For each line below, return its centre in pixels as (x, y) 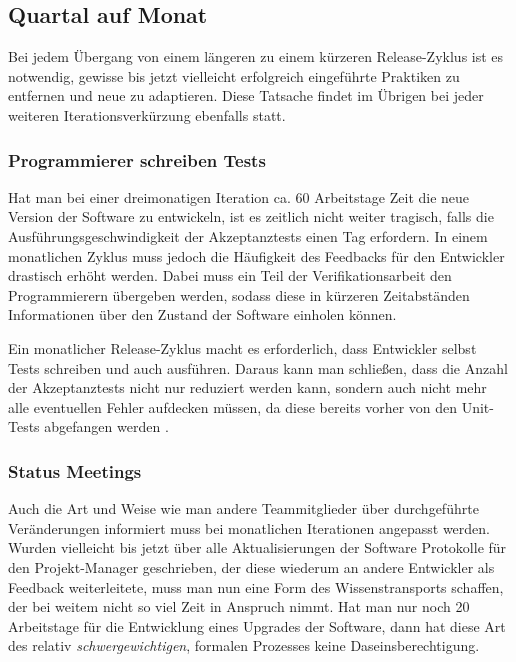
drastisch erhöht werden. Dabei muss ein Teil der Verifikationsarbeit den (230, 275)
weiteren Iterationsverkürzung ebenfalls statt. (147, 114)
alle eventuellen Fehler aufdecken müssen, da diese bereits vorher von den (233, 406)
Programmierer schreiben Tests (137, 159)
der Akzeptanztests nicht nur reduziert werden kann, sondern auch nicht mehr (247, 387)
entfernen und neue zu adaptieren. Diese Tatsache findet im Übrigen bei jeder (246, 95)
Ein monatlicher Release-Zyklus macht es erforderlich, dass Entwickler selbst (242, 347)
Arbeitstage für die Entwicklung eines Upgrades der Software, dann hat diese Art (257, 625)
